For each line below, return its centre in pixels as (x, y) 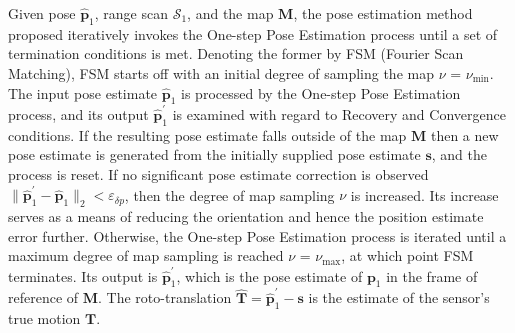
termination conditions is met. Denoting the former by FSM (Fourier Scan (236, 53)
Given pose (42, 13)
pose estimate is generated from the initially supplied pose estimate (214, 154)
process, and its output (78, 114)
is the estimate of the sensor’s (399, 297)
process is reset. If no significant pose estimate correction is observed (218, 174)
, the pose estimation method (383, 13)
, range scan (131, 13)
